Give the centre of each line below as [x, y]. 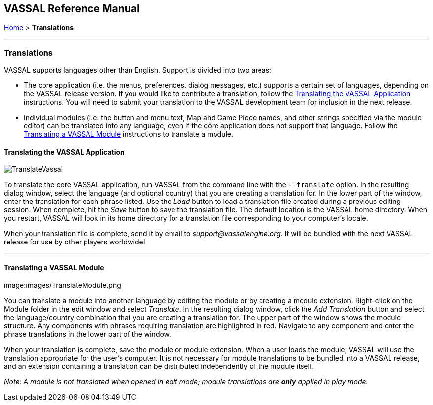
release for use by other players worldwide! [75, 242]
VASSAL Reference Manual [72, 9]
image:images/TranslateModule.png [63, 285]
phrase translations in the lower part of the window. [88, 334]
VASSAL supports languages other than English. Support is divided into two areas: [138, 70]
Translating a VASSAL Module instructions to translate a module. [129, 134]
